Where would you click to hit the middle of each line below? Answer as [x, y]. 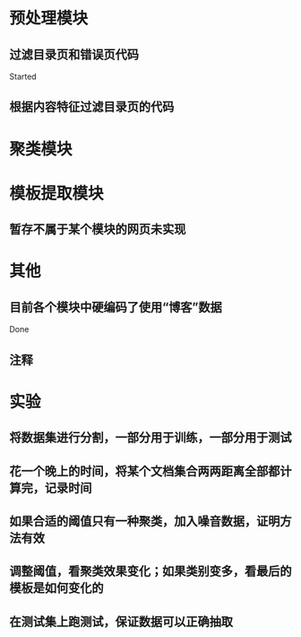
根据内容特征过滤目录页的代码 [92, 107]
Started [23, 76]
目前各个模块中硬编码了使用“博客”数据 [116, 307]
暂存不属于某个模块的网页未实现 [98, 230]
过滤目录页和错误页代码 [74, 54]
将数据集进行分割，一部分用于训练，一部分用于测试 [150, 438]
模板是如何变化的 [56, 588]
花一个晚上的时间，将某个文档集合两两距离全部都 [145, 471]
